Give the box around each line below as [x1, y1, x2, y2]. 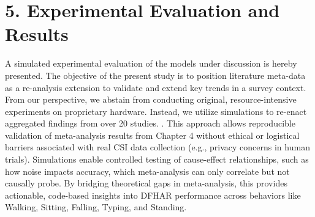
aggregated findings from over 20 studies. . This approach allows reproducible [5, 117, 295, 130]
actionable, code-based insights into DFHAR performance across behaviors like [5, 188, 301, 201]
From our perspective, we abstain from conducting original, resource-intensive [5, 93, 297, 106]
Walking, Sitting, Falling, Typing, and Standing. [5, 200, 187, 213]
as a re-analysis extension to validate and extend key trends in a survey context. [5, 81, 306, 94]
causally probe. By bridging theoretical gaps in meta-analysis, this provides [5, 177, 287, 189]
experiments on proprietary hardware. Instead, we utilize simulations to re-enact [5, 105, 307, 117]
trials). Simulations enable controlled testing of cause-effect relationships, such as [5, 153, 309, 166]
